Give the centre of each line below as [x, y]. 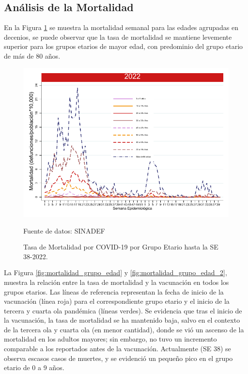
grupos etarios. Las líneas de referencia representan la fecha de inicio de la [114, 291]
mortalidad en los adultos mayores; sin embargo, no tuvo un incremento [110, 339]
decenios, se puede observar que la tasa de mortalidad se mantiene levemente [118, 37]
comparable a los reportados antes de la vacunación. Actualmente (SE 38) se [117, 349]
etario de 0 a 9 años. [34, 367]
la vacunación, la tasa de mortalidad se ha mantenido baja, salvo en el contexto [122, 320]
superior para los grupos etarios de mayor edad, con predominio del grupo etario [124, 46]
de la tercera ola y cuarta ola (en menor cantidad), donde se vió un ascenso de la [124, 329]
